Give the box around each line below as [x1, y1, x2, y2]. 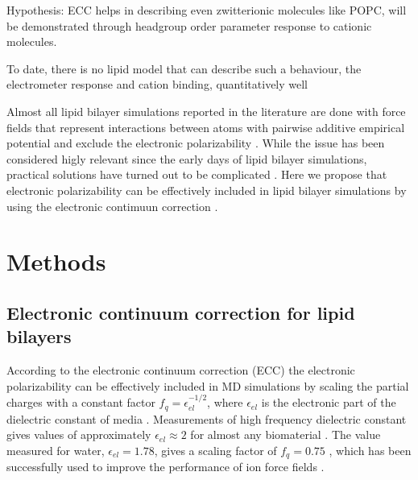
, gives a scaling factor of [154, 441, 277, 458]
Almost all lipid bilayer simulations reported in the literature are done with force [6, 102, 406, 119]
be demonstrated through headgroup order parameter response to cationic [6, 17, 372, 34]
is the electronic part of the [261, 394, 396, 411]
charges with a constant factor [6, 394, 155, 411]
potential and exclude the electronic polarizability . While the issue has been [6, 134, 385, 151]
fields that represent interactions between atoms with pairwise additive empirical [6, 118, 405, 135]
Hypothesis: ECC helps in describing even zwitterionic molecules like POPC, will [6, 2, 407, 18]
